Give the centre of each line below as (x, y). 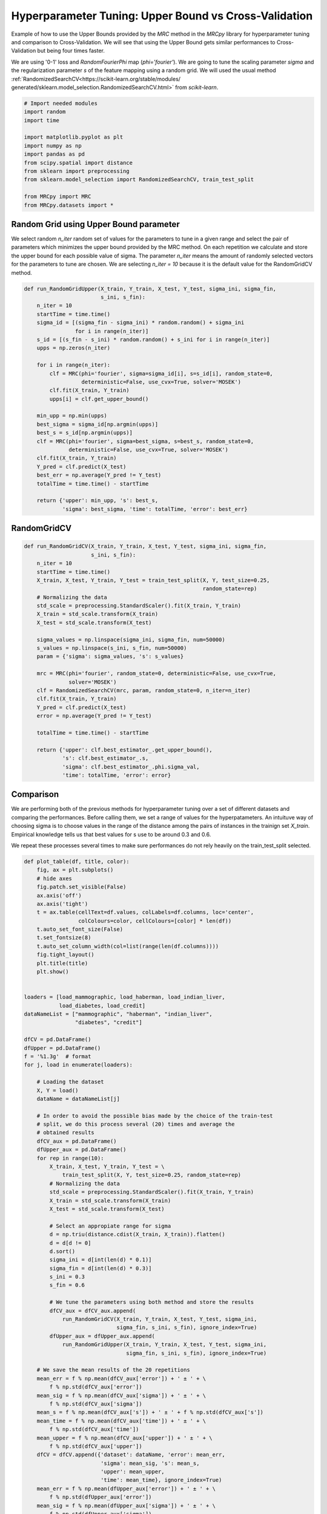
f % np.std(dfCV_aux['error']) (96, 1387)
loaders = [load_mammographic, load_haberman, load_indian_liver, (124, 997)
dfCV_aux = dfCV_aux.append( (93, 1311)
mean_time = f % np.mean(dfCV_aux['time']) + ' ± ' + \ (121, 1421)
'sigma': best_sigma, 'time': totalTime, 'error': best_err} (155, 509)
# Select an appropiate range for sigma (110, 1226)
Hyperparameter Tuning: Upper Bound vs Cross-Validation (162, 16)
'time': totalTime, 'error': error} (117, 775)
